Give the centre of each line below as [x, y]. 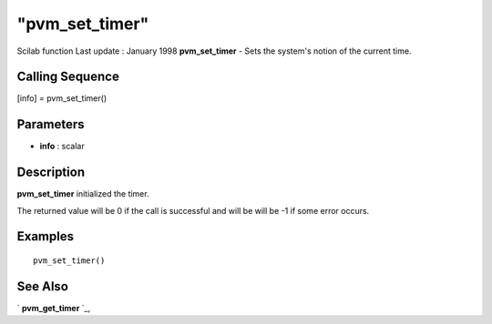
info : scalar [62, 147]
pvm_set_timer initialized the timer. [83, 194]
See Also [42, 286]
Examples [46, 237]
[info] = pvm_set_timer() [62, 98]
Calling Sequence [68, 77]
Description [51, 172]
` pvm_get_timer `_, [54, 308]
